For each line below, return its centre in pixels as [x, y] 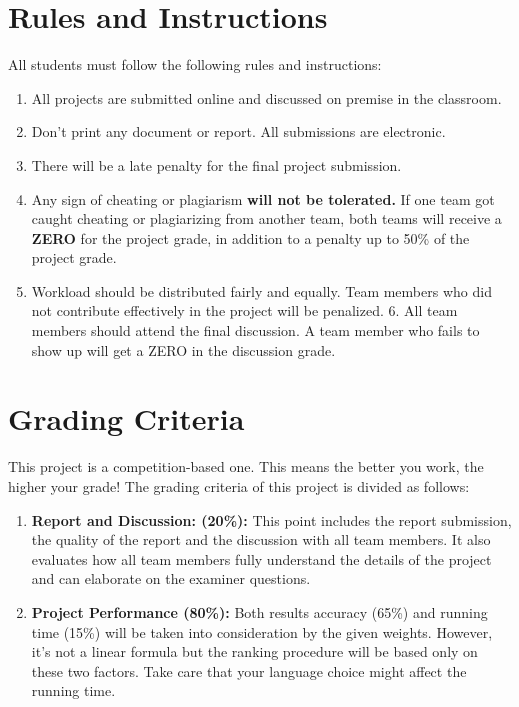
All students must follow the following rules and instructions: [195, 64]
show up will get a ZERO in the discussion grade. [183, 349]
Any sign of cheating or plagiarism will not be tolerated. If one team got [263, 198]
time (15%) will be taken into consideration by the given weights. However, [262, 631]
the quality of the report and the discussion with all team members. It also [261, 539]
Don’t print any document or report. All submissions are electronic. [238, 131]
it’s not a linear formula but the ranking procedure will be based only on [254, 651]
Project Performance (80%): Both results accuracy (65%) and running [259, 611]
